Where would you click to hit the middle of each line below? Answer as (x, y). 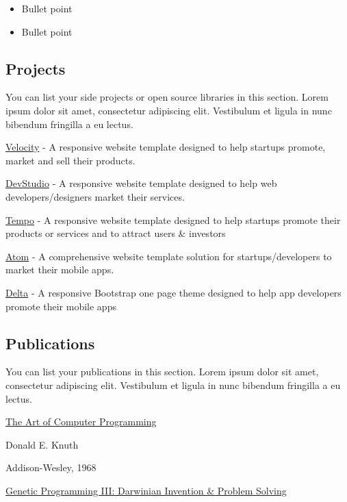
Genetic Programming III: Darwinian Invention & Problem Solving (146, 490)
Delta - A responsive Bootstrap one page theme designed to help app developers (173, 292)
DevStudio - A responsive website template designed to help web (141, 183)
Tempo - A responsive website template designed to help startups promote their (173, 219)
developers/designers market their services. (95, 196)
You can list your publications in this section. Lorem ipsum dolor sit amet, (162, 372)
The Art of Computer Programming (81, 422)
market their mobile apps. (60, 269)
